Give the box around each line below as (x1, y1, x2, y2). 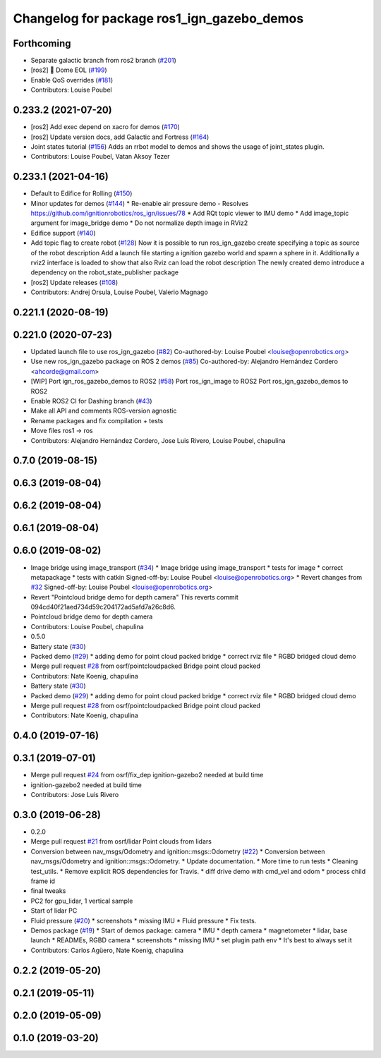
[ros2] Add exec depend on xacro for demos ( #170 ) (30, 123, 180, 131)
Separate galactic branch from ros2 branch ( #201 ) (30, 56, 176, 65)
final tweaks (30, 887, 66, 895)
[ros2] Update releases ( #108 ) (30, 278, 119, 286)
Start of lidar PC (30, 906, 78, 915)
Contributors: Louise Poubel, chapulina (30, 622, 144, 631)
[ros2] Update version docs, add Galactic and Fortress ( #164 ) (30, 133, 210, 141)
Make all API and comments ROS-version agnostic (30, 406, 177, 415)
